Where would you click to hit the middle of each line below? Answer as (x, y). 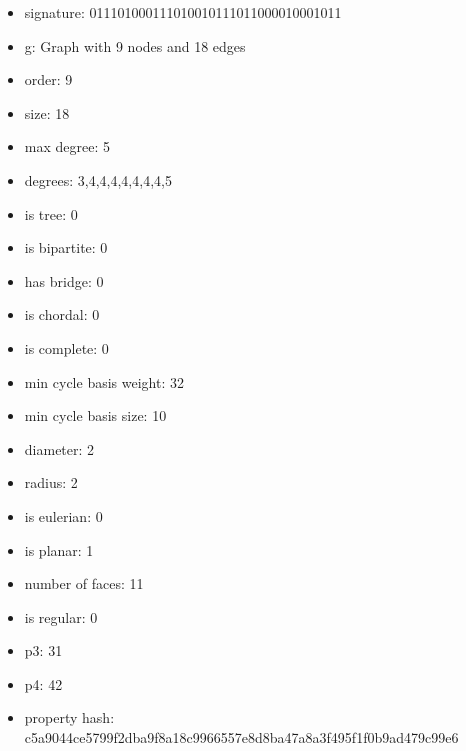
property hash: (69, 717)
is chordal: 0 (62, 314)
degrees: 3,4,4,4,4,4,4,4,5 (98, 179)
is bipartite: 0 (66, 247)
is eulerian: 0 (63, 515)
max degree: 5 (67, 146)
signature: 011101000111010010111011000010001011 (183, 12)
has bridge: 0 (64, 280)
